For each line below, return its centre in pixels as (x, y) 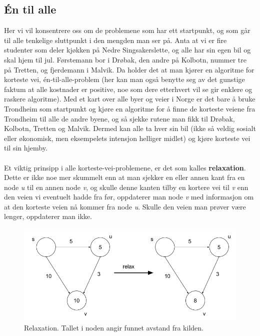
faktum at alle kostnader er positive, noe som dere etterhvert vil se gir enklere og (128, 89)
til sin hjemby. (26, 148)
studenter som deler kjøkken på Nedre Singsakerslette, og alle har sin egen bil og (127, 50)
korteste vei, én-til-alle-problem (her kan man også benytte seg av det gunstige (124, 79)
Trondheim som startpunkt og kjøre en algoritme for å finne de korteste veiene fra (130, 108)
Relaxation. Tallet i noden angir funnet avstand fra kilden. (114, 327)
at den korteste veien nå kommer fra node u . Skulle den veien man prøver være (125, 206)
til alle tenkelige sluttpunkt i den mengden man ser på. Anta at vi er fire (115, 40)
